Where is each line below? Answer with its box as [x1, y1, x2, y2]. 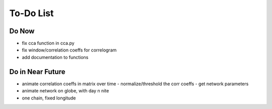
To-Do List [9, 8, 54, 19]
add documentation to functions [22, 54, 89, 60]
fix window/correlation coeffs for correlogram [22, 47, 117, 53]
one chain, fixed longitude [22, 95, 76, 101]
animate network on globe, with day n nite [22, 88, 109, 94]
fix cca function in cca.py [22, 40, 75, 46]
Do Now [9, 27, 35, 35]
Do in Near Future [9, 67, 65, 76]
